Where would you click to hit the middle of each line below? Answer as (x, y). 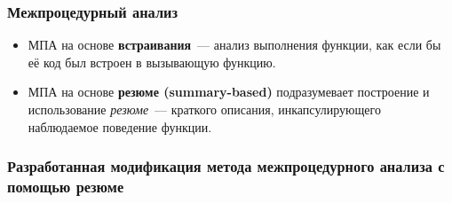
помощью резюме (66, 187)
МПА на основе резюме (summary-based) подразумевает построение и (229, 92)
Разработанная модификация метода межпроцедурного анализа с (226, 166)
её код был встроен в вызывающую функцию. (152, 62)
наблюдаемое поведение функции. (120, 126)
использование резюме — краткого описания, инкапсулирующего (204, 109)
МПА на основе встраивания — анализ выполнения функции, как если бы (234, 45)
